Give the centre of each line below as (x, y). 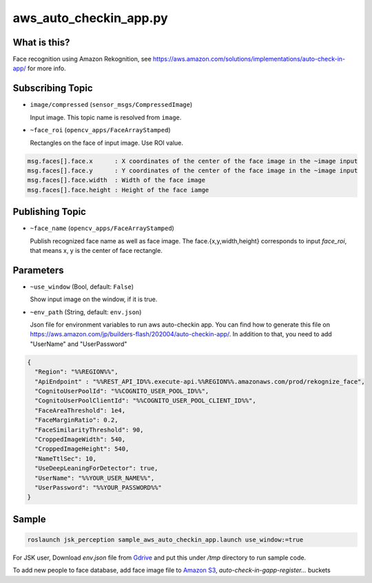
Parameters (38, 270)
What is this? (41, 42)
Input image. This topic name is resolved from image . (106, 117)
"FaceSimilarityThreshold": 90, (89, 430)
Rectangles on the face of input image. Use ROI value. (107, 143)
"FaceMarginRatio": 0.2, (76, 420)
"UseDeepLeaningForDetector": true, (96, 468)
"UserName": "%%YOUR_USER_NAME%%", (95, 478)
